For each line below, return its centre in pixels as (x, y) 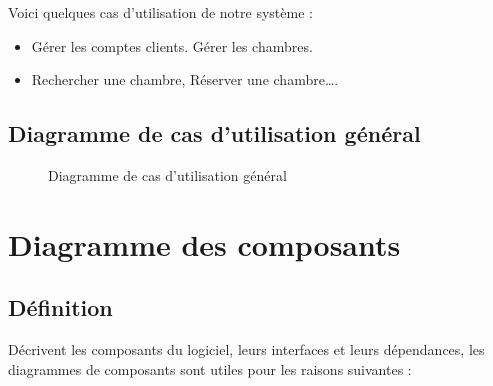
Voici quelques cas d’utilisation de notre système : (160, 12)
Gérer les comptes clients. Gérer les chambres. (172, 45)
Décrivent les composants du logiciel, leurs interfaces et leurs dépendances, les (246, 349)
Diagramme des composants (204, 243)
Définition (60, 307)
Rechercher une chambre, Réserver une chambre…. (185, 79)
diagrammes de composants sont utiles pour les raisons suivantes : (210, 368)
